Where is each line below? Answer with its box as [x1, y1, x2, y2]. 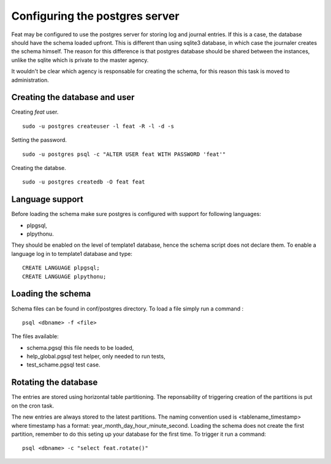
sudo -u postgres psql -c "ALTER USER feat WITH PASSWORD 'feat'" [22, 150, 226, 158]
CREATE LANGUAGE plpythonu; [22, 273, 107, 280]
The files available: [11, 333, 59, 340]
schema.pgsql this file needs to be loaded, [26, 344, 134, 351]
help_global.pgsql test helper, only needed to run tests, [26, 353, 165, 360]
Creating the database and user [11, 92, 135, 102]
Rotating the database [11, 377, 98, 388]
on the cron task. [11, 402, 55, 409]
